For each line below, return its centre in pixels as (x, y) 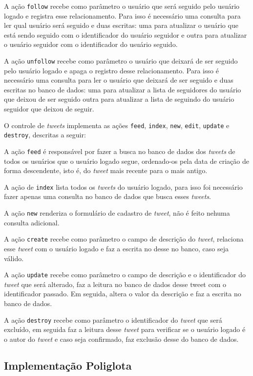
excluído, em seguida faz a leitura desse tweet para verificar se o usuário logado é (125, 329)
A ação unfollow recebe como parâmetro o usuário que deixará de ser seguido (121, 61)
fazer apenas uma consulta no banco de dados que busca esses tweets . (107, 196)
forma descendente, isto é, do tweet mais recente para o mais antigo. (106, 170)
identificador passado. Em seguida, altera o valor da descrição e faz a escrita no (123, 294)
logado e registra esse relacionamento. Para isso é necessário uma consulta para (122, 15)
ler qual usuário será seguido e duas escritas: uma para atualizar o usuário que (121, 25)
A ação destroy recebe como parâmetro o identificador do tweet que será (113, 320)
